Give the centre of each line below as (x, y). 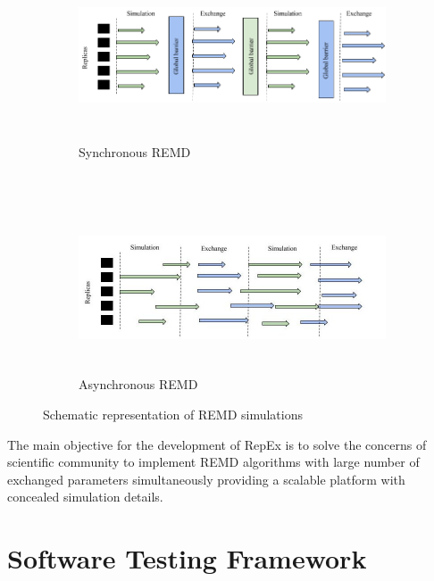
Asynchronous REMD (138, 384)
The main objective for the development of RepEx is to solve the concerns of (217, 444)
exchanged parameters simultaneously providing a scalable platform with (206, 479)
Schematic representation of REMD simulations (173, 414)
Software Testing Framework (187, 558)
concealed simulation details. (85, 497)
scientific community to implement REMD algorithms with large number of (213, 462)
